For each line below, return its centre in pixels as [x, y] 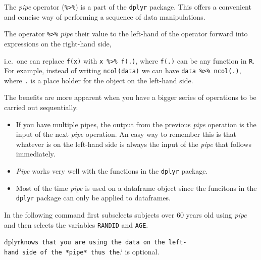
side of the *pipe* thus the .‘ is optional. [91, 251]
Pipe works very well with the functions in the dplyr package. [112, 171]
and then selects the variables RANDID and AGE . [76, 224]
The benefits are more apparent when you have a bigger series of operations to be [130, 97]
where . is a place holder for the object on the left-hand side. [99, 80]
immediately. [36, 154]
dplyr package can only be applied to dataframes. [93, 198]
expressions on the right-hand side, [58, 43]
